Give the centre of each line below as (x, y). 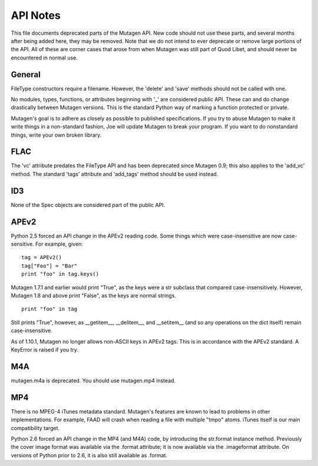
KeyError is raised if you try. (45, 349)
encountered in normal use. (44, 57)
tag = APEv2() (42, 257)
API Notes (36, 15)
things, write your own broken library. (56, 135)
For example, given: (59, 244)
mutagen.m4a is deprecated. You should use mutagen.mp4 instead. (93, 381)
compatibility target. (35, 428)
